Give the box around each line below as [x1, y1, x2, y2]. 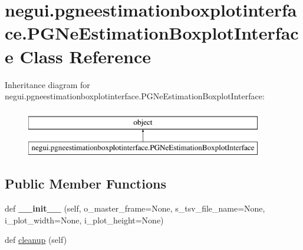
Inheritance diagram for [5, 78, 90, 90]
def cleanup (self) [5, 233, 67, 246]
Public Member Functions [5, 174, 166, 193]
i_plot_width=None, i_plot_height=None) [5, 213, 164, 226]
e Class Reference [5, 44, 151, 68]
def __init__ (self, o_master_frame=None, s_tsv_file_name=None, [5, 202, 265, 215]
